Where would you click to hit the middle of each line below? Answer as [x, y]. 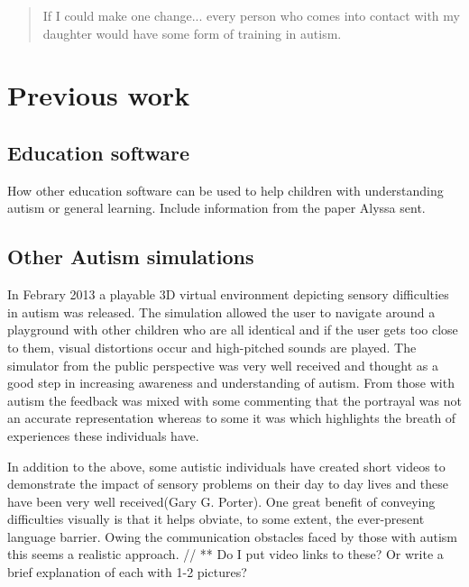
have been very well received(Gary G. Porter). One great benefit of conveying [221, 501]
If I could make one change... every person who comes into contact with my [251, 15]
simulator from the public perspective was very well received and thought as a [223, 365]
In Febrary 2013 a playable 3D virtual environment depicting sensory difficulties [228, 294]
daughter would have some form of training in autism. [192, 33]
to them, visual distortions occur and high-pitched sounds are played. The [212, 347]
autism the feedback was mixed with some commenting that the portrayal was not [234, 400]
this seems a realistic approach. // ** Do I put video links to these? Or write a [225, 554]
